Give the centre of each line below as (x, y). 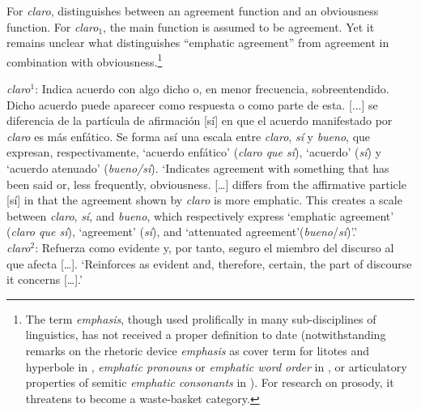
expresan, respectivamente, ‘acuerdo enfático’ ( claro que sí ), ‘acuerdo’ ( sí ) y (194, 152)
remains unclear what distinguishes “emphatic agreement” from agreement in (198, 43)
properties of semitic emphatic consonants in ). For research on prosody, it (210, 382)
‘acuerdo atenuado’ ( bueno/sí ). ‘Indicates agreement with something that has (198, 168)
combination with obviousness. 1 (85, 60)
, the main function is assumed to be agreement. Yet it (239, 26)
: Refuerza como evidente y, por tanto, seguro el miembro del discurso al (215, 247)
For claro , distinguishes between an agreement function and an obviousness (193, 11)
